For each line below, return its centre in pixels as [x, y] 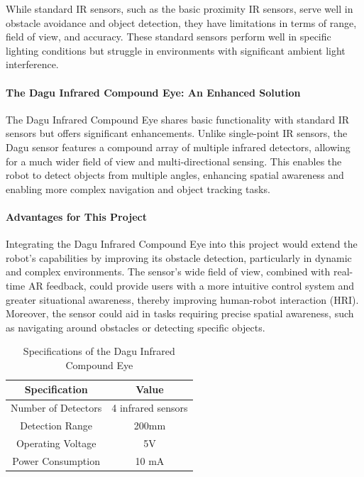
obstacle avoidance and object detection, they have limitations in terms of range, [181, 22]
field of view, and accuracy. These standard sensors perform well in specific [169, 37]
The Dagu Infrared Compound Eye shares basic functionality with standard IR [178, 119]
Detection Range [56, 426]
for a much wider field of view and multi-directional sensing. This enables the [174, 161]
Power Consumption [56, 460]
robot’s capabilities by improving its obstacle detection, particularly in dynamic [179, 257]
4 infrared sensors [150, 408]
